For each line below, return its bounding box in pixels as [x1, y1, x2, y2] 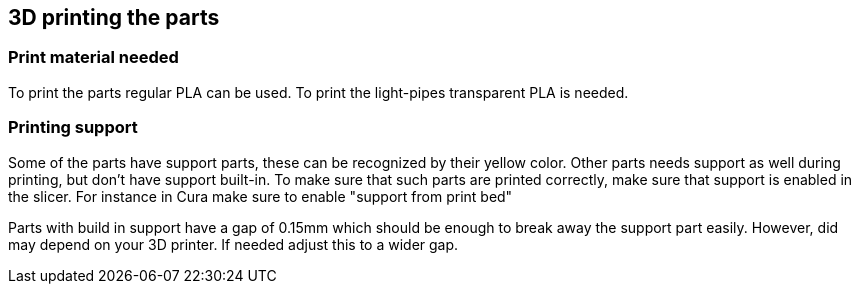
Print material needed [8, 47, 179, 68]
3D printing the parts [8, 5, 220, 30]
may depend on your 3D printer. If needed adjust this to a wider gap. [8, 235, 459, 253]
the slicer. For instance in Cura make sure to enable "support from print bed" [8, 187, 513, 205]
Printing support [8, 117, 138, 138]
